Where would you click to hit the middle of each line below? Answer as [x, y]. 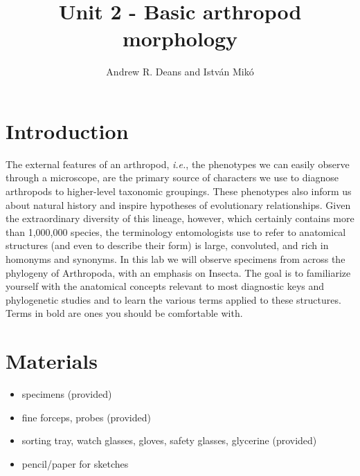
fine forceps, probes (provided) [86, 417]
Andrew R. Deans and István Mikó [180, 72]
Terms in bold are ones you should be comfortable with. [124, 313]
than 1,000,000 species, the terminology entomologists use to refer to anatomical [176, 231]
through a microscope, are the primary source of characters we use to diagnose [172, 177]
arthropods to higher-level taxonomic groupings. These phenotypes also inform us [179, 191]
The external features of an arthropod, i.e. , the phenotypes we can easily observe [178, 164]
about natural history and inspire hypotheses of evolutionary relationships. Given [178, 204]
